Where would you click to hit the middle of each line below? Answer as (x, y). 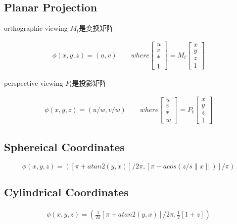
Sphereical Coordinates (64, 147)
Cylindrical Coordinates (66, 192)
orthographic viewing (36, 28)
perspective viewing (34, 83)
